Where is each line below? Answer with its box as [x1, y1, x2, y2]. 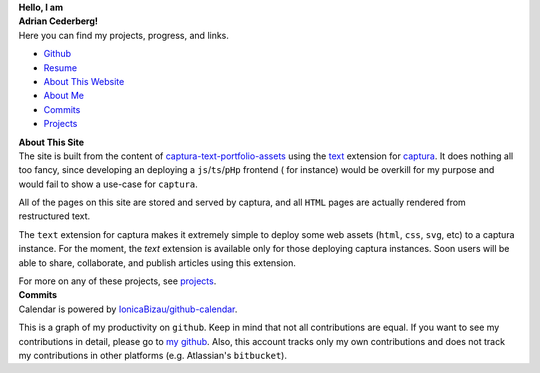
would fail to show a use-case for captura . [18, 178, 199, 190]
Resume [43, 61, 78, 74]
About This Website [43, 75, 125, 87]
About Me [43, 90, 85, 102]
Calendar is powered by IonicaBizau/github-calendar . [18, 303, 238, 315]
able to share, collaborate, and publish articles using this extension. [18, 256, 297, 269]
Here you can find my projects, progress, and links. [18, 29, 230, 41]
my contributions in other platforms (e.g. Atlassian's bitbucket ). [18, 349, 287, 361]
